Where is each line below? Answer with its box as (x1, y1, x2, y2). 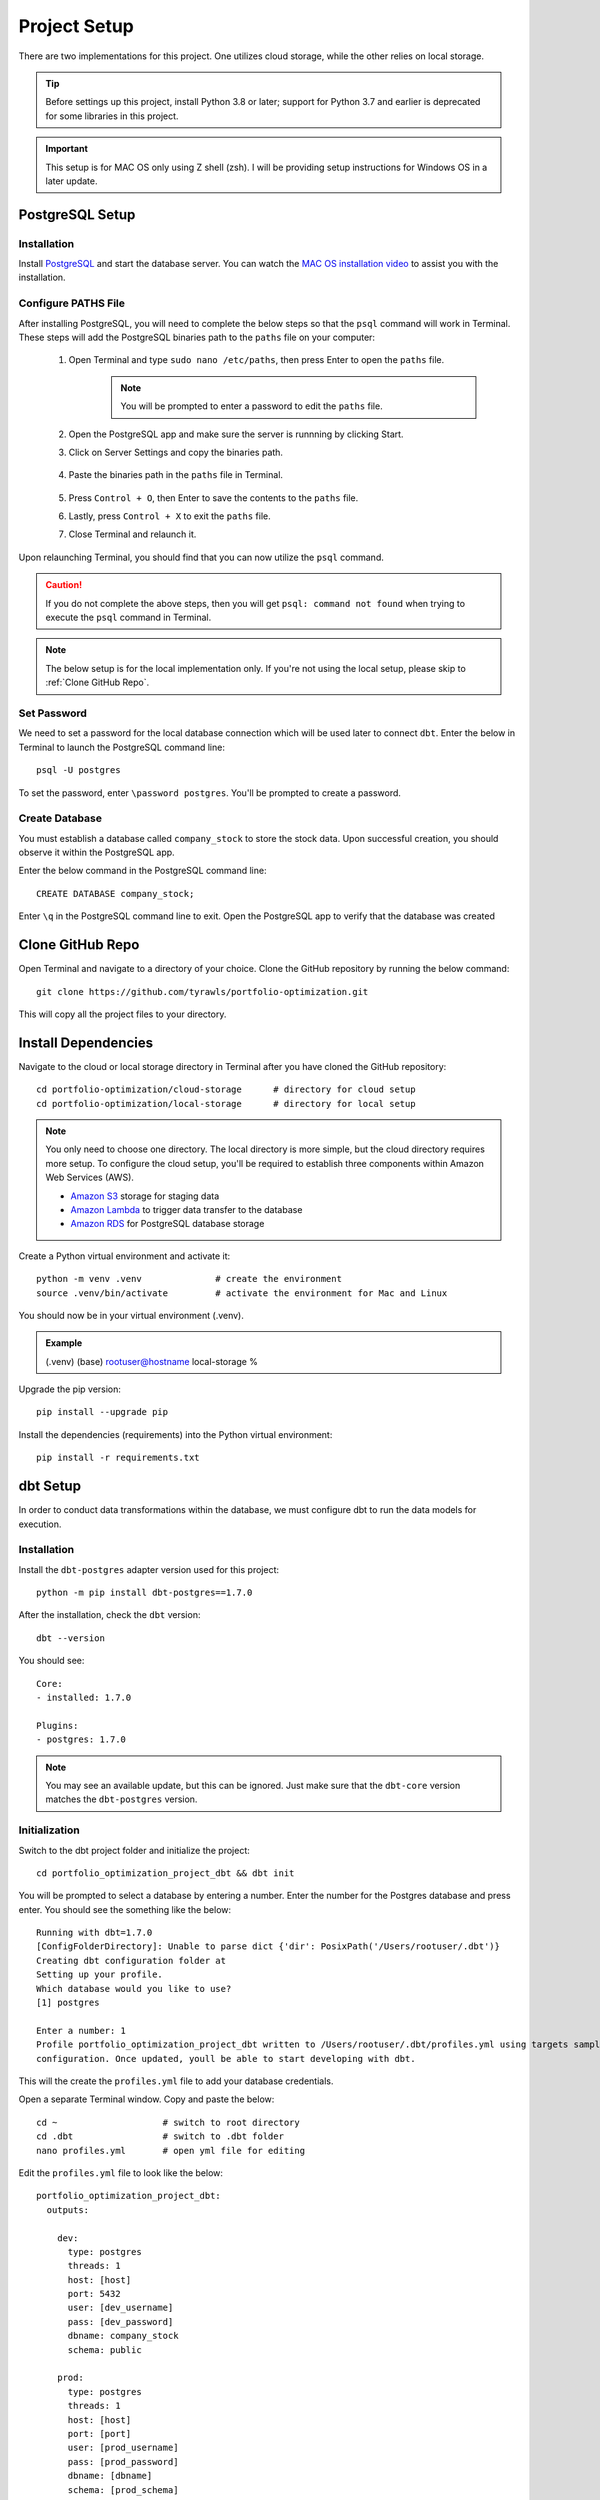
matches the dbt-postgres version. (45, 1793, 198, 1805)
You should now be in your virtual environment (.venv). (18, 1309, 245, 1321)
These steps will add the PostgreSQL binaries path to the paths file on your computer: (18, 331, 375, 343)
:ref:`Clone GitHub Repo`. (45, 676, 150, 689)
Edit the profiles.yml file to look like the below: (18, 2166, 224, 2179)
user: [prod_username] (67, 2442, 179, 2454)
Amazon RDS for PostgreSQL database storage (70, 1218, 265, 1230)
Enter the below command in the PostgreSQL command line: (18, 865, 267, 877)
